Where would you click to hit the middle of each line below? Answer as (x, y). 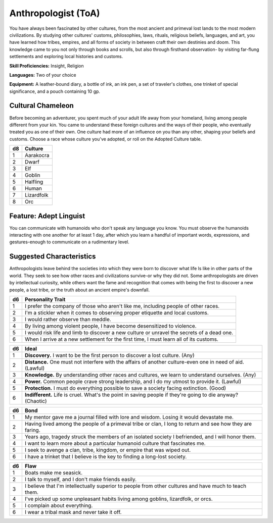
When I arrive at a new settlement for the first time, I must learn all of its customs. (121, 339)
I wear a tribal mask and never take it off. (73, 512)
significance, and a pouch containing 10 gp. (55, 91)
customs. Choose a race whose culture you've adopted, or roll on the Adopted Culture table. (106, 139)
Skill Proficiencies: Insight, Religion (47, 66)
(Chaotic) (36, 401)
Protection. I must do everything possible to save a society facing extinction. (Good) (125, 388)
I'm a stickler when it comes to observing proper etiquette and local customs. (117, 312)
